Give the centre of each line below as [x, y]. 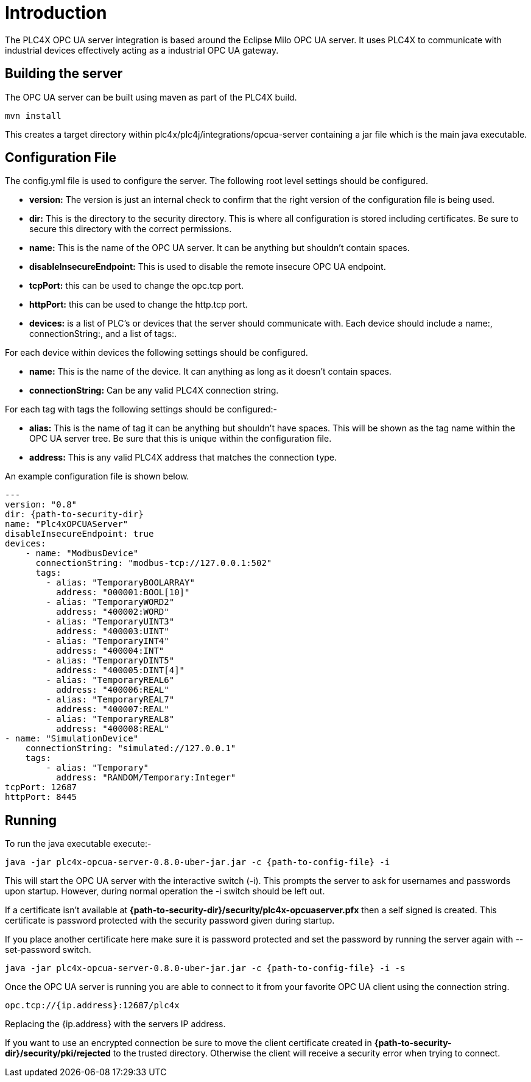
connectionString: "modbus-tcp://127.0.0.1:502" [154, 563]
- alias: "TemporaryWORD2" [110, 602]
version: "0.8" [41, 505]
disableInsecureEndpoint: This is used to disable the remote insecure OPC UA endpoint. [208, 267]
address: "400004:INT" [110, 651]
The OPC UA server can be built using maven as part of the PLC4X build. [151, 97]
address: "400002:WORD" [113, 612]
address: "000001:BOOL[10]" [123, 592]
